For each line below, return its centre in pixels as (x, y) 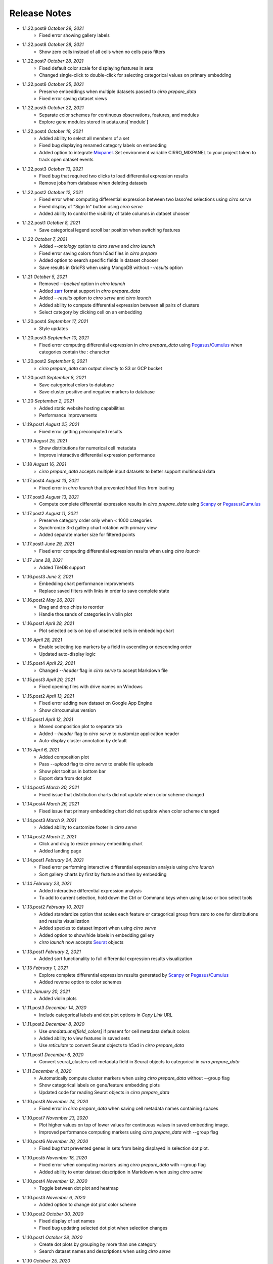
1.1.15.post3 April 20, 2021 (49, 680)
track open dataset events (66, 160)
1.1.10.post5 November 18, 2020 (55, 1157)
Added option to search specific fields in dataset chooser (99, 260)
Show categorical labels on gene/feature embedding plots (100, 1085)
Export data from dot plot (65, 778)
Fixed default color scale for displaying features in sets (96, 68)
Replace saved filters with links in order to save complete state (104, 591)
